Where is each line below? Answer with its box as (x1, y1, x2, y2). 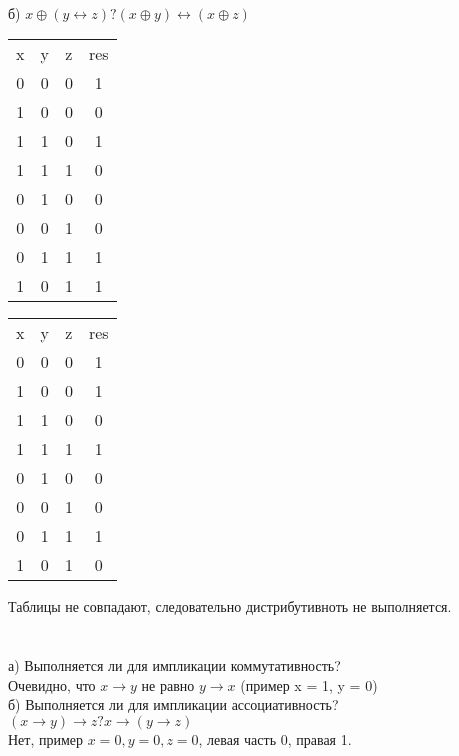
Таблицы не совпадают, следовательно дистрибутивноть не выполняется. (8, 596, 452, 617)
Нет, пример (8, 728, 84, 749)
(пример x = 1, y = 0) (240, 674, 378, 695)
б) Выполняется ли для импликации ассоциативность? (8, 694, 339, 715)
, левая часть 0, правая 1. (198, 728, 352, 749)
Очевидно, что (8, 674, 96, 695)
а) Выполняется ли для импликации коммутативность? (8, 654, 341, 675)
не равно (141, 674, 195, 695)
